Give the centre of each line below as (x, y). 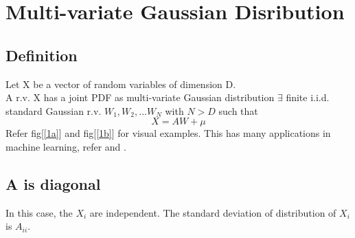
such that (238, 110)
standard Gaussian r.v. (54, 110)
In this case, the (39, 212)
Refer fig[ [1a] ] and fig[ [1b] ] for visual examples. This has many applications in (168, 133)
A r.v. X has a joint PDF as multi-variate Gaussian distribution (140, 97)
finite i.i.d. (308, 97)
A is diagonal (53, 183)
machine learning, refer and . (66, 146)
